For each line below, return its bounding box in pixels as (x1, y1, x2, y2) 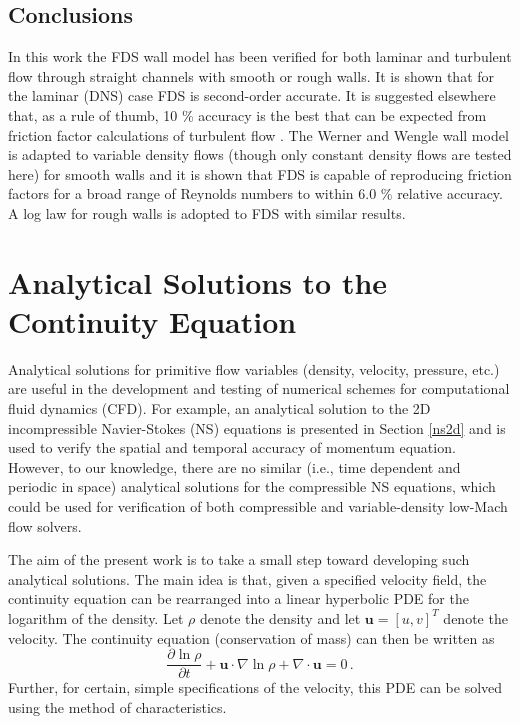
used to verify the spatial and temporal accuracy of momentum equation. (8, 437, 456, 458)
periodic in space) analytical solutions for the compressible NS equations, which (8, 476, 496, 497)
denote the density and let (199, 607, 361, 628)
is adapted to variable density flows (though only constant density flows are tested (8, 144, 512, 165)
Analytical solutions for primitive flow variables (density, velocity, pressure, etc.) (8, 358, 500, 379)
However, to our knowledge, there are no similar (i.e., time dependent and (8, 456, 461, 477)
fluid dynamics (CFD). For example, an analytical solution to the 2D (8, 398, 431, 419)
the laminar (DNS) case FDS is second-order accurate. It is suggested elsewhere (8, 85, 496, 106)
